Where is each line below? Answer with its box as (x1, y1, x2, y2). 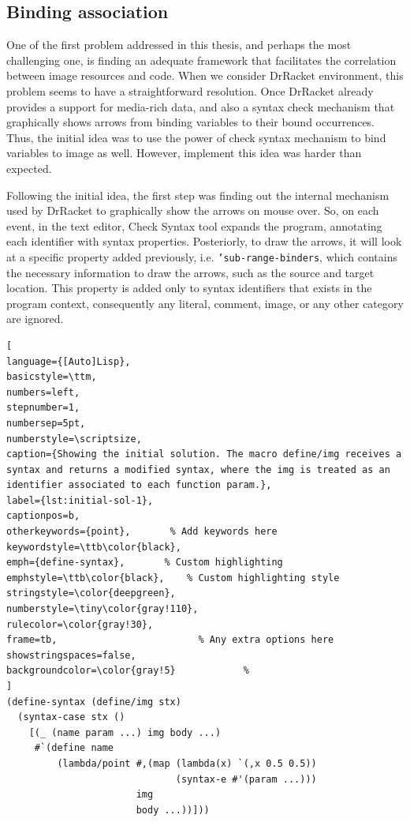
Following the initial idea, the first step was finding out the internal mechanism (6, 186, 389, 203)
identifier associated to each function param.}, (6, 479, 272, 491)
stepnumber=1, (6, 402, 80, 414)
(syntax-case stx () (17, 711, 125, 723)
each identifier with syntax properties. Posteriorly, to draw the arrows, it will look (6, 233, 402, 250)
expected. (6, 160, 52, 176)
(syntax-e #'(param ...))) (175, 773, 317, 785)
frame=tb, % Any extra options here (6, 634, 334, 646)
